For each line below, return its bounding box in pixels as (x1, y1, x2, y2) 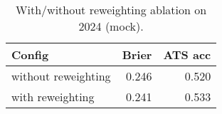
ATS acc (163, 46, 211, 63)
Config (11, 46, 49, 63)
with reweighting (11, 88, 95, 105)
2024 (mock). (78, 18, 144, 34)
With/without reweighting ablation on (16, 1, 207, 18)
